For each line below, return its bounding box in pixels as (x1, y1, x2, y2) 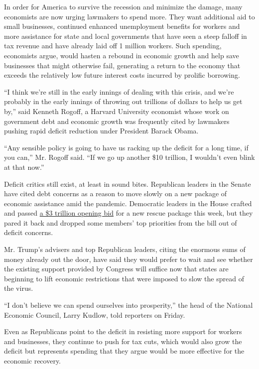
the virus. (4, 283, 33, 293)
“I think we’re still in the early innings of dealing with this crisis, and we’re (4, 86, 234, 97)
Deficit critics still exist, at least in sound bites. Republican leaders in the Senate (4, 178, 251, 189)
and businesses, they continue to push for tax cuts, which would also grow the (4, 336, 242, 346)
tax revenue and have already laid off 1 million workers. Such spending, (4, 40, 222, 51)
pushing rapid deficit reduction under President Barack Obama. (4, 125, 199, 136)
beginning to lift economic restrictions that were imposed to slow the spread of (4, 273, 244, 283)
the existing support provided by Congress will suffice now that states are (4, 263, 229, 274)
